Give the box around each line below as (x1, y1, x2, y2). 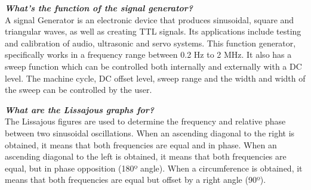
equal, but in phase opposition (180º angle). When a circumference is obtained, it (5, 161, 303, 174)
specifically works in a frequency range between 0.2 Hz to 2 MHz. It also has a (5, 48, 292, 61)
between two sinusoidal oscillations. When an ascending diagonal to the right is (5, 126, 295, 139)
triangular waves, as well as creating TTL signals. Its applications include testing (5, 25, 301, 38)
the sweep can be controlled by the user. (5, 83, 152, 96)
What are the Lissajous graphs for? (5, 103, 155, 116)
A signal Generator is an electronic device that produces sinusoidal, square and (5, 13, 294, 26)
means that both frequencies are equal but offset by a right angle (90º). (5, 173, 266, 186)
